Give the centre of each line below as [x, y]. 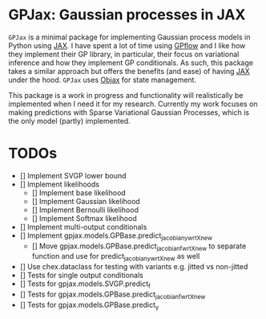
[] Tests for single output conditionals [82, 276]
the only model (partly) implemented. [69, 121]
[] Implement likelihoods [60, 184]
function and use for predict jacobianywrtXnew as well [116, 257]
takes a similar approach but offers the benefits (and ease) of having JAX [129, 71]
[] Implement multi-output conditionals [83, 227]
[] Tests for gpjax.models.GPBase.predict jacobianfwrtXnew [113, 295]
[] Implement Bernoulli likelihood [85, 210]
